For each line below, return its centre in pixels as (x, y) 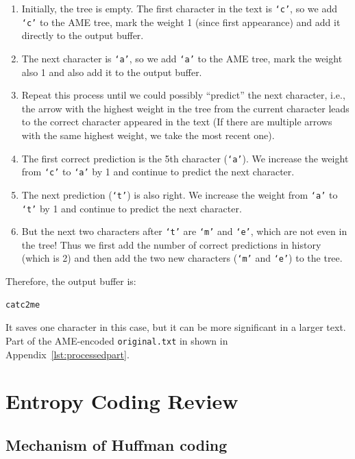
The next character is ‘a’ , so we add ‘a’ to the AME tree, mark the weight (182, 58)
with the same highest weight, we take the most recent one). (148, 135)
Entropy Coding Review (122, 401)
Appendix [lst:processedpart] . (68, 354)
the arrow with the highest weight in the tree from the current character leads (185, 108)
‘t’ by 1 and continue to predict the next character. (132, 208)
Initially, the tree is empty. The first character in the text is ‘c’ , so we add (179, 8)
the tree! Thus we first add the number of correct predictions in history (171, 244)
